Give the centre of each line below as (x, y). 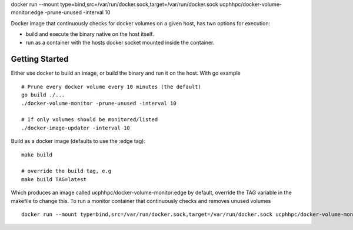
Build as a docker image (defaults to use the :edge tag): (78, 141)
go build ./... (43, 95)
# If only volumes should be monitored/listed (90, 120)
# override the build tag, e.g (66, 171)
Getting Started (40, 59)
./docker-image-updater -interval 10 (76, 128)
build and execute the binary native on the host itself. (90, 34)
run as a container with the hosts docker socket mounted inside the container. (120, 42)
